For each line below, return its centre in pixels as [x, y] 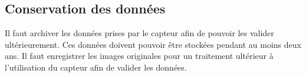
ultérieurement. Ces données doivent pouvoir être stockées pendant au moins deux [153, 44]
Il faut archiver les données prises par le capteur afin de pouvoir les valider [139, 33]
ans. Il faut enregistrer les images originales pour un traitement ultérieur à [139, 56]
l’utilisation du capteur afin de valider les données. [96, 67]
